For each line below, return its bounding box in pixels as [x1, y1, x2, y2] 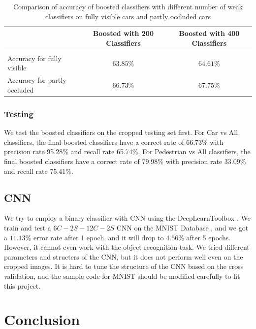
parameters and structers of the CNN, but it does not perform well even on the [4, 251, 243, 262]
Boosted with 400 [179, 28, 240, 38]
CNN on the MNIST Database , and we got [116, 222, 249, 232]
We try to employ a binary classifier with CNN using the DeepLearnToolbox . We [4, 213, 251, 223]
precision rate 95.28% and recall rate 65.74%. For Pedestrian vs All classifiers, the [4, 146, 251, 157]
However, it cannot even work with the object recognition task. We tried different [4, 242, 250, 252]
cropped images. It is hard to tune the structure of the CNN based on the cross [4, 261, 244, 271]
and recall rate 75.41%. [4, 165, 73, 176]
